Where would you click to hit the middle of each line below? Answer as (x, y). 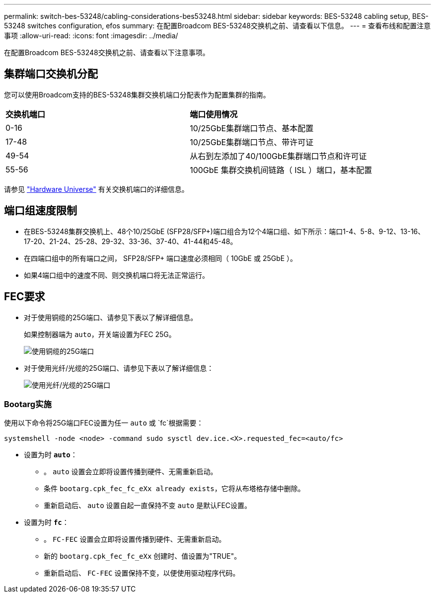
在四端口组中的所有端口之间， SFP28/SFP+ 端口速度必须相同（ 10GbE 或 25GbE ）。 (161, 258)
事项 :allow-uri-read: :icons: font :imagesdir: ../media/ (91, 36)
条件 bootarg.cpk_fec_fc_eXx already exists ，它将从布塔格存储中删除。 (174, 489)
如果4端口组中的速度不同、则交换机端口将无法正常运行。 (117, 275)
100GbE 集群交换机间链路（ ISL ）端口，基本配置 (281, 170)
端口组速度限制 (40, 211)
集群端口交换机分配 (51, 74)
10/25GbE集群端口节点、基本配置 (252, 128)
